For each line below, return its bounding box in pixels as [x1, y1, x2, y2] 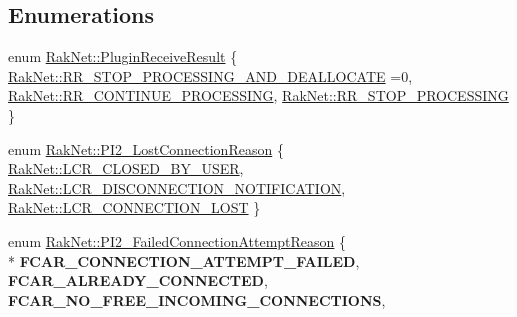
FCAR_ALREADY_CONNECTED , [8, 270, 268, 291]
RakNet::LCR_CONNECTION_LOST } [8, 197, 261, 218]
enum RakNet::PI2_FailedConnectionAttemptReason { [8, 230, 347, 251]
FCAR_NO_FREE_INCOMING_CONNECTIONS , [8, 289, 386, 310]
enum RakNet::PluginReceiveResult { [8, 46, 238, 67]
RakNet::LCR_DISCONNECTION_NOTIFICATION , [8, 177, 346, 198]
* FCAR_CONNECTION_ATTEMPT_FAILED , [8, 250, 360, 271]
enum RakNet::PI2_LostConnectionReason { [8, 138, 284, 159]
